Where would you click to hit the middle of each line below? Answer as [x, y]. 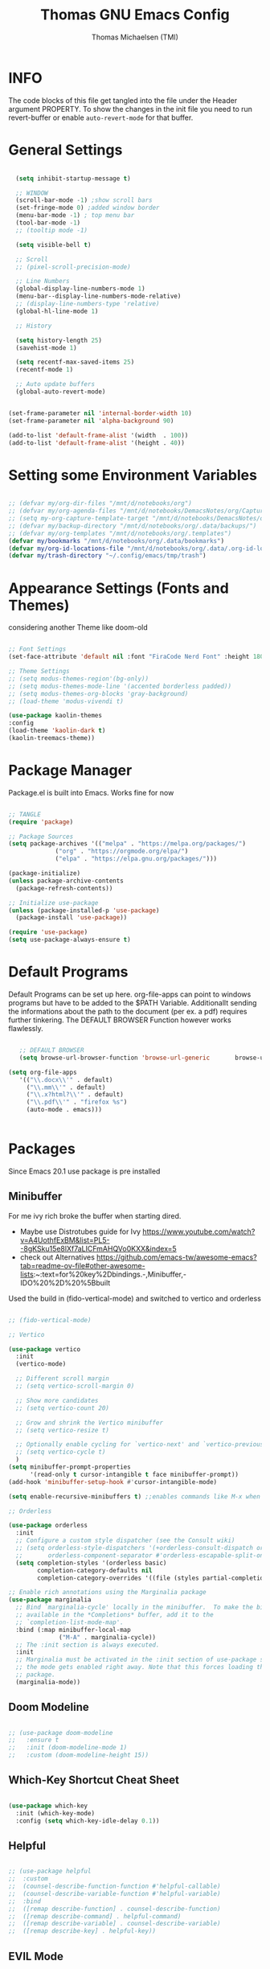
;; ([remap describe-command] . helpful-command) [95, 1916]
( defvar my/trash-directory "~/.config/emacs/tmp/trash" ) [107, 556]
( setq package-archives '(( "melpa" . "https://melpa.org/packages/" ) [127, 844]
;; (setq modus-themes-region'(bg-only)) [79, 678]
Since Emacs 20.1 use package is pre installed [84, 1171]
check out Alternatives [57, 1257]
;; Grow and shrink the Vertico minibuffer [89, 1422]
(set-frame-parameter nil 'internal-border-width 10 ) [100, 413]
